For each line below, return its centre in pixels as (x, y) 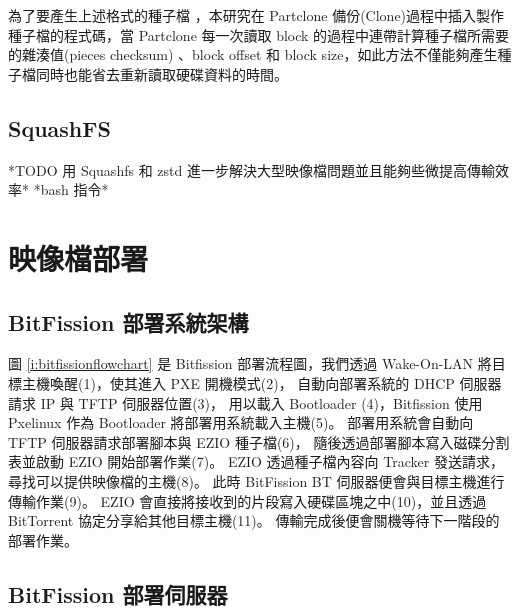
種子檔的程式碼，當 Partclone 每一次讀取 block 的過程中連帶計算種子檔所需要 (259, 34)
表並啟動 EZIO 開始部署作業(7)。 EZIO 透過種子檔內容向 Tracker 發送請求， (256, 461)
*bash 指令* (71, 189)
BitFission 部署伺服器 (118, 593)
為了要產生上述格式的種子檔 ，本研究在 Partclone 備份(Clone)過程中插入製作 (256, 15)
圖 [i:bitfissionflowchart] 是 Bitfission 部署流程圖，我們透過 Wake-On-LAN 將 (250, 363)
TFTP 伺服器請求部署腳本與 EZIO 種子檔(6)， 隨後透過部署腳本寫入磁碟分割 (259, 441)
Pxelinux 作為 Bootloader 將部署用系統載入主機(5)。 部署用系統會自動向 (241, 422)
